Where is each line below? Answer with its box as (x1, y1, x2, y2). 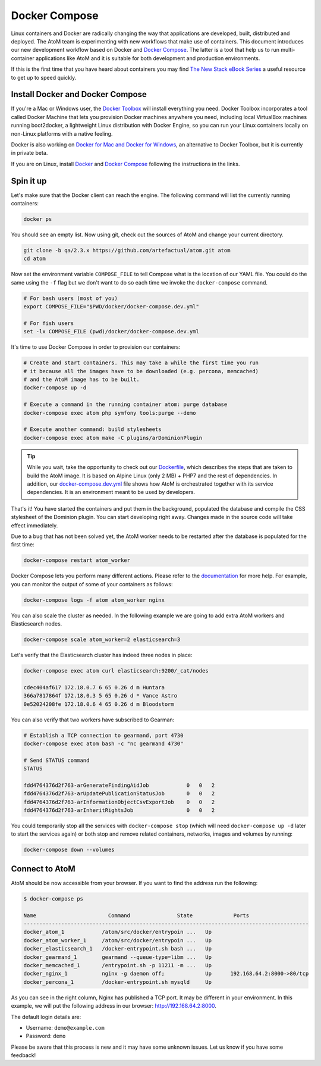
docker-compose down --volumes (23, 846, 115, 854)
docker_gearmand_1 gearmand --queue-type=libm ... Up (23, 954, 212, 961)
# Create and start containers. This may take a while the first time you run (23, 359, 259, 366)
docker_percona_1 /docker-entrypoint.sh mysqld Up (23, 979, 212, 985)
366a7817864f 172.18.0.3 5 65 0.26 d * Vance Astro (23, 692, 178, 699)
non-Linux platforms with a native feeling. (11, 130, 113, 137)
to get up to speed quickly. (11, 74, 77, 81)
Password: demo (26, 1033, 66, 1040)
